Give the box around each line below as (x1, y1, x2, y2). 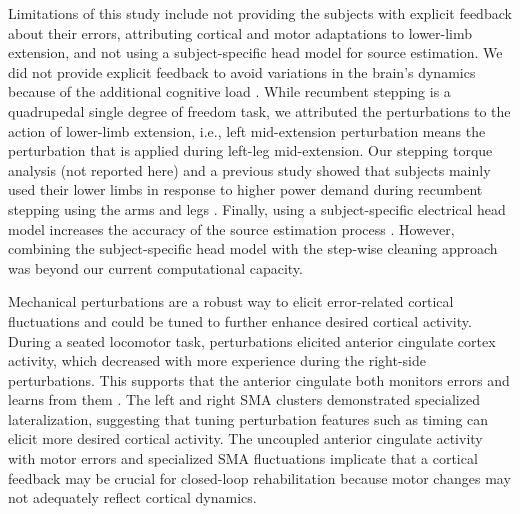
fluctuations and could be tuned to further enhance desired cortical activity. (8, 310, 472, 331)
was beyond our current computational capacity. (8, 257, 303, 278)
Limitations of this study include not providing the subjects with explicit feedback (8, 3, 512, 23)
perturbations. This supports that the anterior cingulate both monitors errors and (8, 369, 510, 390)
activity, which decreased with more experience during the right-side (8, 350, 427, 371)
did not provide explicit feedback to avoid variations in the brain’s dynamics (8, 61, 476, 82)
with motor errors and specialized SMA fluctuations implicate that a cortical (8, 448, 478, 469)
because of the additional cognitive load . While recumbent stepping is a (8, 81, 451, 102)
